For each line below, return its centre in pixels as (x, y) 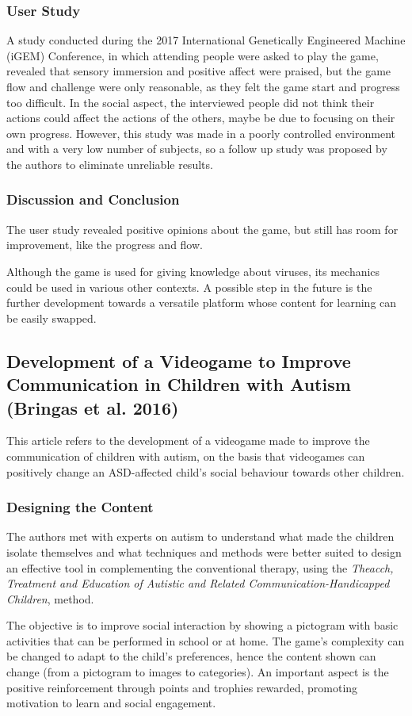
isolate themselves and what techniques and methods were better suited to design (204, 551)
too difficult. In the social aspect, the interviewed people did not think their (191, 102)
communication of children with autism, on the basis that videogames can (186, 456)
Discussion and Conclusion (93, 199)
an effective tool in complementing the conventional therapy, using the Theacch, (200, 567)
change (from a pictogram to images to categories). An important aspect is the (198, 672)
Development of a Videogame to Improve (179, 360)
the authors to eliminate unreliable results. (110, 164)
